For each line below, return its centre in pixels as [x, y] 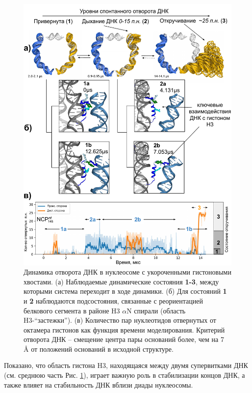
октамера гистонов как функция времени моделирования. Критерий [124, 329]
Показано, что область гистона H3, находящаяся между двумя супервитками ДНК [126, 365]
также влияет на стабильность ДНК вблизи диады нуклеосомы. [99, 384]
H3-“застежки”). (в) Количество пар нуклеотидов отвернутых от [120, 320]
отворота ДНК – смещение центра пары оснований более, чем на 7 [124, 339]
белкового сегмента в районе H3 [72, 310]
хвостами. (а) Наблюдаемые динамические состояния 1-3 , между [121, 281]
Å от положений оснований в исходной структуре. [99, 349]
